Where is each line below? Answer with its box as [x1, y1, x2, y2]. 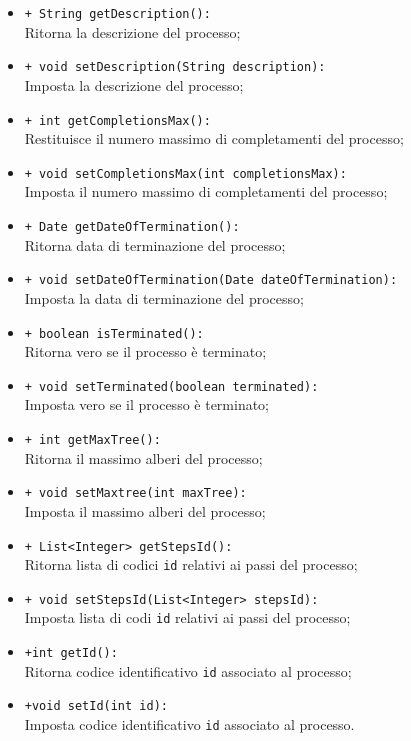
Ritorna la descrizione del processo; [24, 21, 241, 42]
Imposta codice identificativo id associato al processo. [24, 714, 355, 735]
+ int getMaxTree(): [24, 433, 161, 447]
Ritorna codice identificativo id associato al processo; [24, 660, 352, 681]
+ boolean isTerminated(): [24, 326, 204, 341]
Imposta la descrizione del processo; [24, 74, 244, 95]
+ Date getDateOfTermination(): [24, 220, 240, 234]
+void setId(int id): [24, 699, 168, 714]
